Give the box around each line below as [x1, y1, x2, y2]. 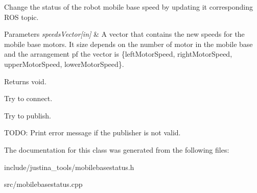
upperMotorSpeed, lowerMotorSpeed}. [4, 58, 124, 69]
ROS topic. [4, 11, 39, 22]
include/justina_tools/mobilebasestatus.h [4, 161, 134, 172]
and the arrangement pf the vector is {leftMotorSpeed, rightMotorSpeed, [4, 49, 232, 59]
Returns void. [4, 76, 46, 86]
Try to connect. [4, 93, 53, 104]
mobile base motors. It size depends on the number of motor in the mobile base [4, 38, 253, 49]
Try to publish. [4, 110, 51, 120]
